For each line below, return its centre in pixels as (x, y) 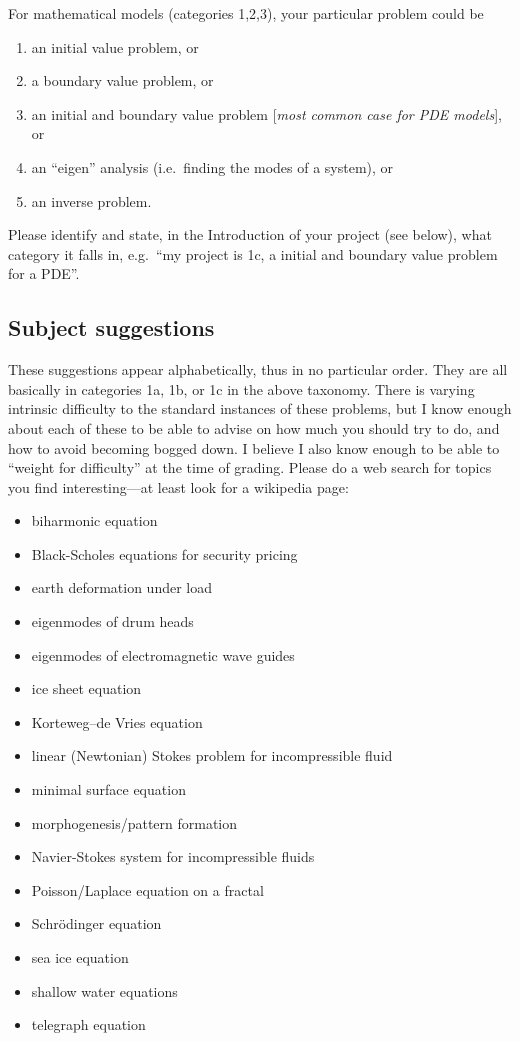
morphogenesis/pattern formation (134, 822)
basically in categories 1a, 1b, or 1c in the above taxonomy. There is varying (241, 388)
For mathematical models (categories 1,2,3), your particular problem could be (246, 13)
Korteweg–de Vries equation (117, 721)
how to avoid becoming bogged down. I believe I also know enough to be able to (254, 447)
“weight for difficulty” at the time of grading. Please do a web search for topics (250, 467)
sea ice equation (80, 957)
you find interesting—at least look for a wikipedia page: (178, 486)
